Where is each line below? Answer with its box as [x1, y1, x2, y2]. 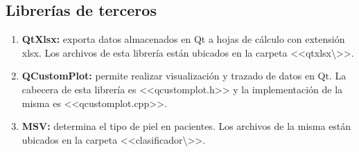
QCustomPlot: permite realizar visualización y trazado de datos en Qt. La [21, 68, 347, 83]
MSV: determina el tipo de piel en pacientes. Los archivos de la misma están [21, 119, 351, 133]
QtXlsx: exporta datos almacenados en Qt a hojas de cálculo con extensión [21, 32, 345, 46]
